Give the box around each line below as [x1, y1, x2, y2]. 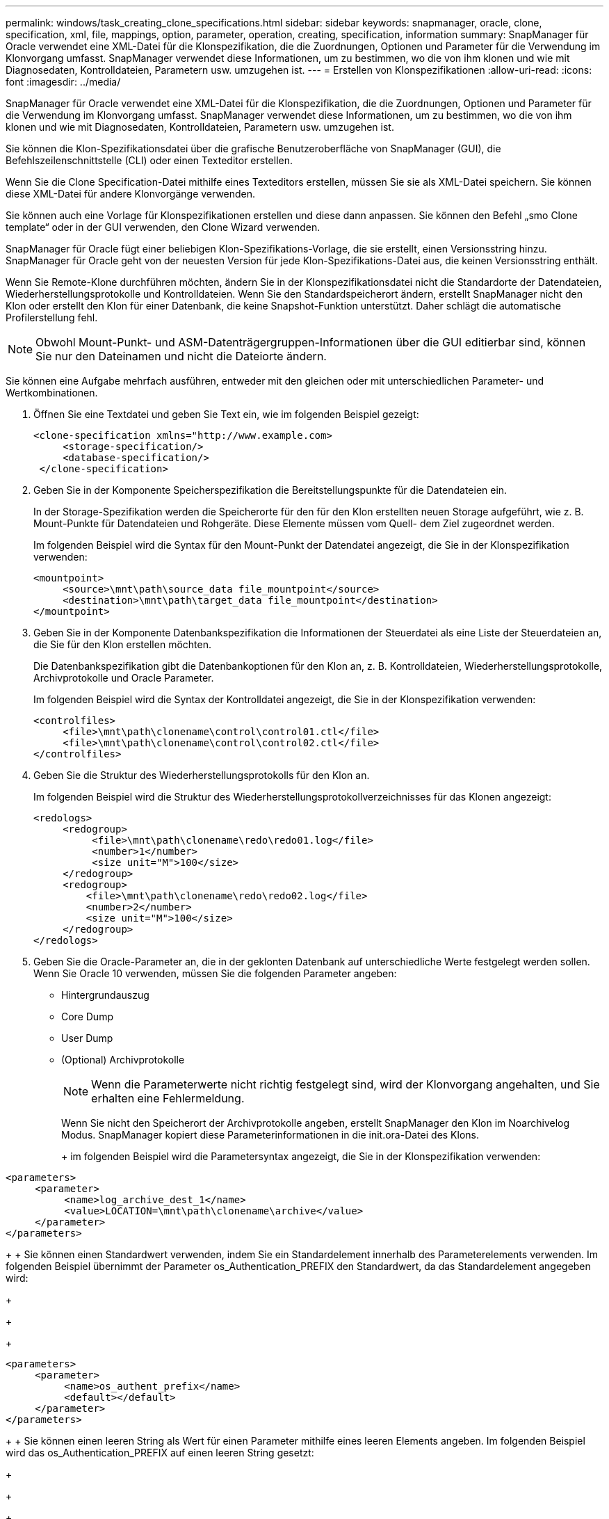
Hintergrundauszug [61, 989, 149, 1001]
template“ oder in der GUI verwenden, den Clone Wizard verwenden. [6, 221, 320, 233]
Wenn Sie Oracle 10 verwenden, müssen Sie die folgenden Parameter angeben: [33, 967, 397, 979]
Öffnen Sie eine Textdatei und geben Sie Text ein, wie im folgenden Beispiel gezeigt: [33, 408, 419, 420]
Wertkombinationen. [6, 387, 98, 399]
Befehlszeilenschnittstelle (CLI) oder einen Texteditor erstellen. [6, 154, 293, 166]
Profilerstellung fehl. [6, 312, 98, 323]
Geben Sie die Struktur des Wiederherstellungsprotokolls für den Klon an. [33, 769, 370, 781]
